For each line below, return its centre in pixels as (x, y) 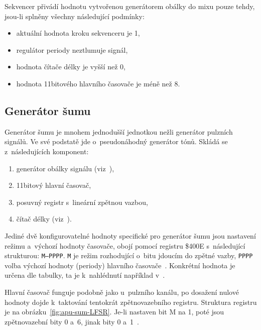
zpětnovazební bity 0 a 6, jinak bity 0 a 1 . (72, 321)
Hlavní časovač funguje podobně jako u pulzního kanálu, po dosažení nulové (122, 292)
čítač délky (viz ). (44, 219)
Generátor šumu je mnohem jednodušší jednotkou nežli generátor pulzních (119, 131)
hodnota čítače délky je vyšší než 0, (71, 67)
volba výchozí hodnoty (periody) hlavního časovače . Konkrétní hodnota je (120, 265)
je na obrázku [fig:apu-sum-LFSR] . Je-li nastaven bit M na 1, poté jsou (114, 312)
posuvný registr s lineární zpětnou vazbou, (82, 202)
